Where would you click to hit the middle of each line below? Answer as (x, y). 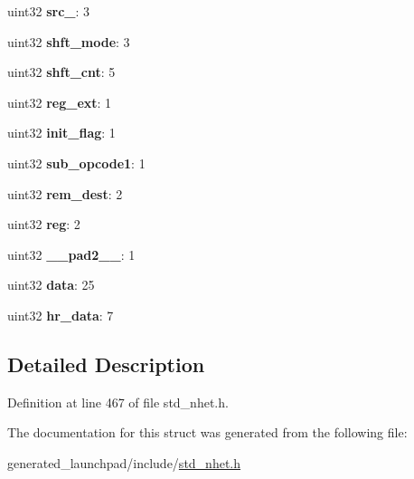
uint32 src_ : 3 (49, 11)
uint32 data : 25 (51, 285)
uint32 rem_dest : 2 (65, 193)
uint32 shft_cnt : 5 (61, 72)
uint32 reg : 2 (44, 224)
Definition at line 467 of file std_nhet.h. (118, 402)
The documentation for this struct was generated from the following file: (207, 432)
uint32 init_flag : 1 (61, 133)
